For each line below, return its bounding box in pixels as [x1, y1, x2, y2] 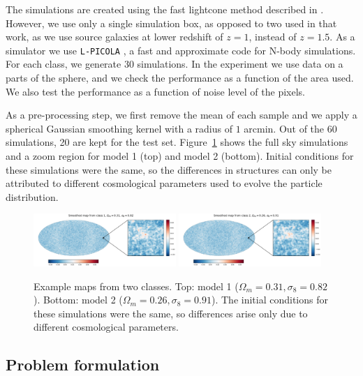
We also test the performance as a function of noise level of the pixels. [6, 84, 305, 98]
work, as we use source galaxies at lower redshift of [6, 29, 223, 44]
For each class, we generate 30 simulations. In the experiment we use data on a [6, 57, 343, 71]
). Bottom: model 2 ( [34, 292, 123, 307]
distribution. [6, 189, 59, 204]
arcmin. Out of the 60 [244, 121, 337, 135]
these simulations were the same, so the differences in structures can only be [6, 162, 332, 176]
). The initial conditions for [212, 292, 328, 307]
